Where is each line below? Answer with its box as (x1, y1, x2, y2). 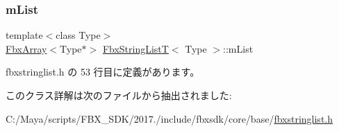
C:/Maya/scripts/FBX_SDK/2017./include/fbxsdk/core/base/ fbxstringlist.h (6, 111, 333, 125)
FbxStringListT (102, 41, 169, 55)
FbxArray (6, 41, 47, 55)
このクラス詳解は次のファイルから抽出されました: (6, 88, 232, 102)
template (6, 28, 43, 42)
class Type (56, 28, 101, 42)
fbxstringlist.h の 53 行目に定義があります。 (6, 64, 200, 79)
